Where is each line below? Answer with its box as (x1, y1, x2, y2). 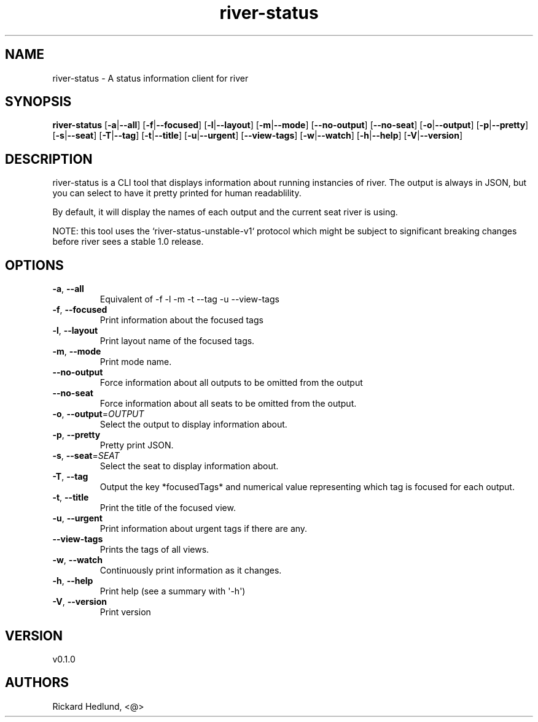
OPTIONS (5, 257, 64, 273)
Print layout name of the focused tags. (99, 336, 255, 347)
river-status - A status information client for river (52, 72, 249, 83)
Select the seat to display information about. (99, 461, 279, 472)
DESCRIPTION (5, 151, 93, 167)
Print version (99, 607, 151, 618)
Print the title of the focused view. (99, 502, 236, 513)
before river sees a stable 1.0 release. (52, 236, 204, 247)
